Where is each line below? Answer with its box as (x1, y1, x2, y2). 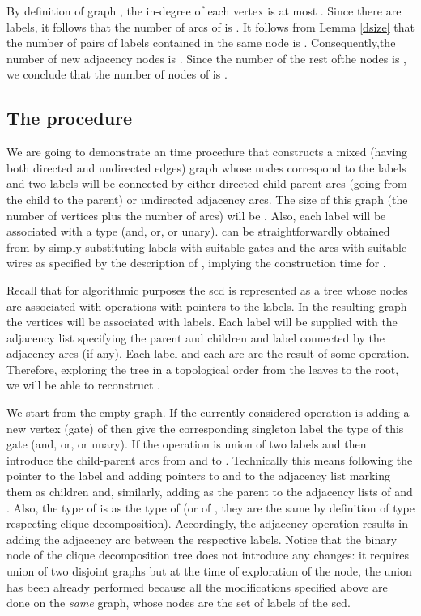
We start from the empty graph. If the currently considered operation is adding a (6, 404, 410, 421)
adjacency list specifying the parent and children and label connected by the (6, 329, 385, 346)
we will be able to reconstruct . (6, 376, 160, 393)
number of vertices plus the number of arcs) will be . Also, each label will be (6, 206, 386, 223)
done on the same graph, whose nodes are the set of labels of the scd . (6, 594, 351, 611)
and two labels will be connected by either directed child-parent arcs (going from (6, 175, 407, 192)
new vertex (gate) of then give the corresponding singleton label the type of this (6, 419, 404, 436)
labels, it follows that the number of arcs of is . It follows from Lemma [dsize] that (6, 18, 415, 35)
